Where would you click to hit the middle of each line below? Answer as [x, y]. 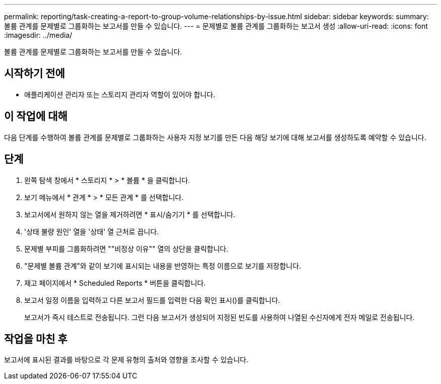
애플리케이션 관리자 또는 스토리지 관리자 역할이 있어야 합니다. [120, 94]
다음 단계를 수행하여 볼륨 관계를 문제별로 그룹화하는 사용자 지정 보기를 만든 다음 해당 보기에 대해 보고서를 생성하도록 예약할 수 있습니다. [215, 137]
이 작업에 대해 [36, 116]
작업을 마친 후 [36, 339]
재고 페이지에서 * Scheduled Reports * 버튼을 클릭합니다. [115, 283]
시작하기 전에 [34, 74]
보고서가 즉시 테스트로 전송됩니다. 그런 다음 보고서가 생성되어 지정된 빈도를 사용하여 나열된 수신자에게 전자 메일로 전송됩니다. [219, 317]
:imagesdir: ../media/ [38, 35]
